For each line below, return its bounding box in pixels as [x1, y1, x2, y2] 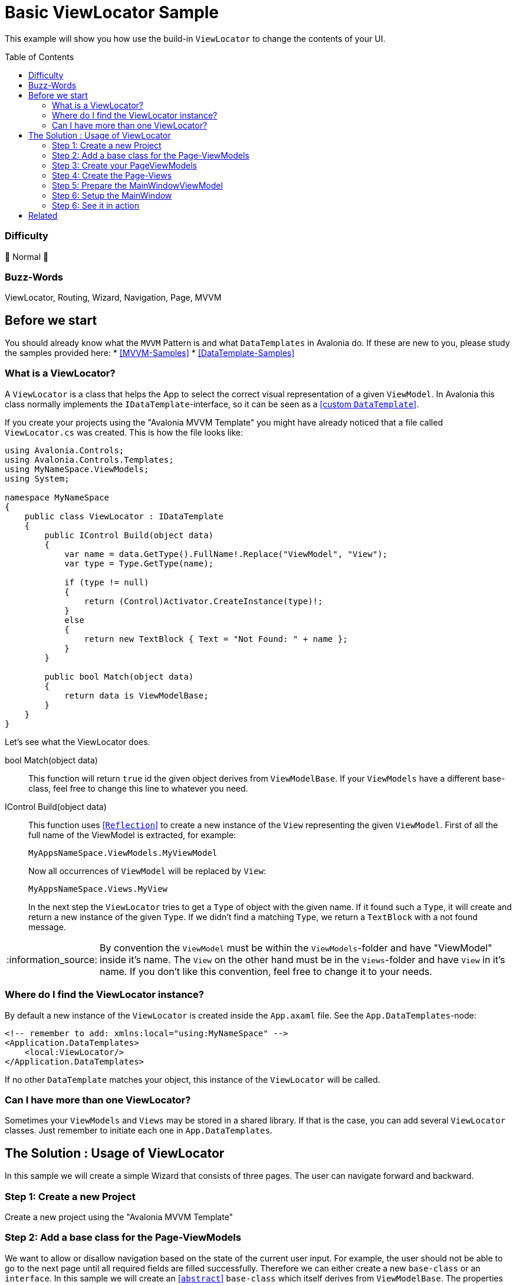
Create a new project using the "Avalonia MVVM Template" [5, 1211, 234, 1222]
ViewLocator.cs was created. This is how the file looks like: [5, 427, 244, 437]
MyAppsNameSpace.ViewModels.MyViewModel [28, 848, 218, 858]
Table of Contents [5, 51, 74, 62]
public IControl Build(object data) [44, 530, 214, 540]
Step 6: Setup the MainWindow [52, 190, 172, 200]
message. [28, 921, 66, 932]
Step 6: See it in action [52, 200, 139, 210]
